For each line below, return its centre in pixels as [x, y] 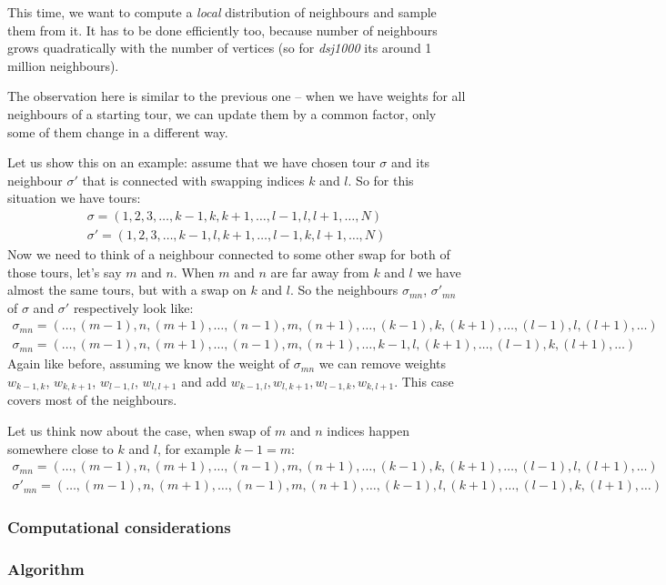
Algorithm [46, 569]
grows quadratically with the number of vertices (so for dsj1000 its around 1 [220, 48]
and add [204, 382]
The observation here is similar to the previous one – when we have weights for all [237, 96]
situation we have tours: [74, 198]
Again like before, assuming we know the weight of [149, 363]
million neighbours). [63, 65]
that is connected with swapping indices [193, 180]
